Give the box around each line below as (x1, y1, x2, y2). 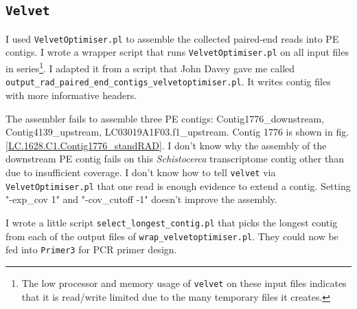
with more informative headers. (5, 88, 137, 102)
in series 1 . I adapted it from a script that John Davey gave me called (5, 59, 295, 75)
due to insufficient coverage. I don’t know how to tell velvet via (5, 164, 276, 179)
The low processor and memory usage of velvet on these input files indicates (21, 275, 347, 290)
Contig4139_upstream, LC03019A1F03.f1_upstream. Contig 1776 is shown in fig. (5, 125, 349, 139)
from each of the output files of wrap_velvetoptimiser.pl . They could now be (5, 228, 338, 243)
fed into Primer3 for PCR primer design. (5, 242, 177, 257)
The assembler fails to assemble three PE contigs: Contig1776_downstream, (5, 111, 325, 125)
